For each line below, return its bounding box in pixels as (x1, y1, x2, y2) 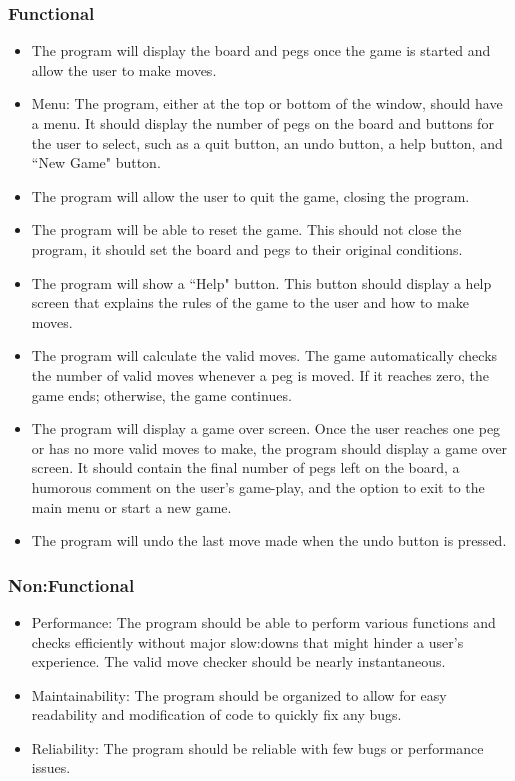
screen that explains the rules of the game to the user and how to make (31, 292, 469, 313)
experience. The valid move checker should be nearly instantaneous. (31, 651, 446, 672)
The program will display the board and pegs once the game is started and (31, 40, 491, 61)
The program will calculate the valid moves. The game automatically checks (31, 345, 498, 366)
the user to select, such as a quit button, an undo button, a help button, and (31, 132, 503, 153)
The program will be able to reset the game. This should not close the (31, 219, 462, 240)
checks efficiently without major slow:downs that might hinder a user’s (31, 631, 464, 652)
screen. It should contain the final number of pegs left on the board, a (31, 457, 460, 478)
